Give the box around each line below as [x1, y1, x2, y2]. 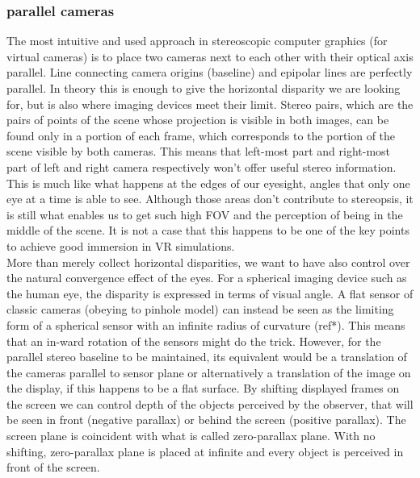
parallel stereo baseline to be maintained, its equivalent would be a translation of [6, 348, 407, 365]
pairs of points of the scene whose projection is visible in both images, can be [6, 111, 389, 128]
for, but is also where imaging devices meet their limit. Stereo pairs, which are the [6, 95, 414, 112]
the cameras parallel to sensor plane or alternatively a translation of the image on [6, 364, 411, 380]
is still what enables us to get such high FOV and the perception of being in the [6, 206, 403, 222]
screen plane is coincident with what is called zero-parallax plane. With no [6, 427, 376, 444]
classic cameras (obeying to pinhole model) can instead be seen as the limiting [6, 301, 394, 318]
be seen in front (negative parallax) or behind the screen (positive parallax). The [6, 411, 406, 428]
